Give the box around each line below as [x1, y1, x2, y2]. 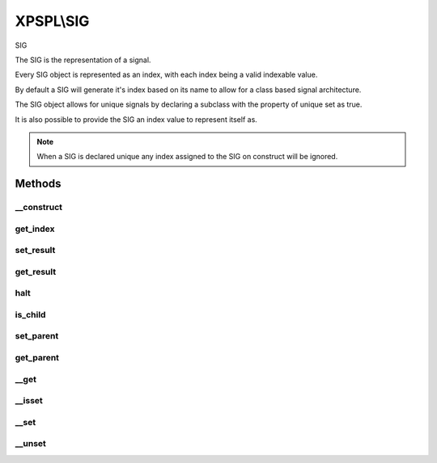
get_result [15, 266, 57, 277]
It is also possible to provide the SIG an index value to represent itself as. [15, 114, 258, 124]
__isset [15, 395, 44, 406]
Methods [15, 177, 62, 191]
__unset [15, 438, 46, 449]
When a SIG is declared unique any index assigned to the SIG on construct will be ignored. [36, 152, 338, 162]
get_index [15, 223, 55, 234]
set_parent [15, 330, 59, 342]
